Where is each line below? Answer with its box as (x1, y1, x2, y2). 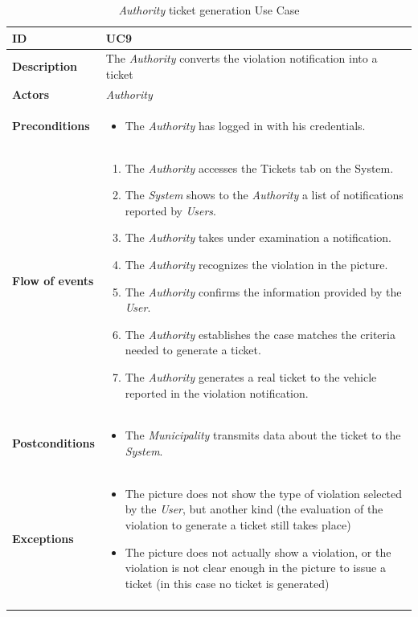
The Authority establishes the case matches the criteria (125, 325, 395, 342)
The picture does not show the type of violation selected (125, 484, 403, 501)
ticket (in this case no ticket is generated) (125, 574, 330, 591)
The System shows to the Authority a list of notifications (125, 186, 404, 203)
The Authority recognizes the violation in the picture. (125, 255, 388, 272)
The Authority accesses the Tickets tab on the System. (125, 159, 394, 176)
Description (12, 58, 78, 75)
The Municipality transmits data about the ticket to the (125, 427, 401, 443)
